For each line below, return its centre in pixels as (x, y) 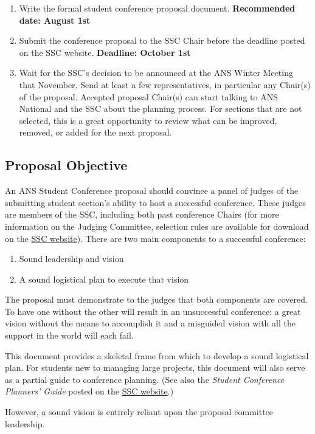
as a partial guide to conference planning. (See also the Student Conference (145, 379)
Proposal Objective (66, 165)
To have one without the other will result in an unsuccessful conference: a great (153, 311)
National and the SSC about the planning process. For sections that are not (161, 108)
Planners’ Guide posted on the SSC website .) (89, 391)
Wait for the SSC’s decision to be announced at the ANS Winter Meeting (156, 73)
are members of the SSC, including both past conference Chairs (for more (142, 214)
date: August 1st (55, 20)
